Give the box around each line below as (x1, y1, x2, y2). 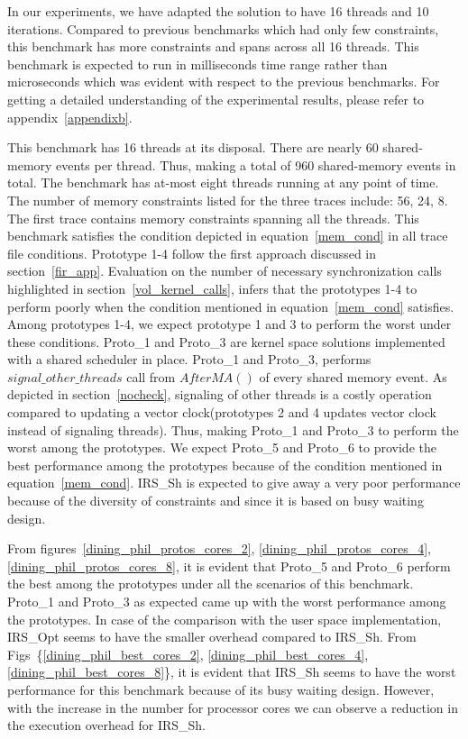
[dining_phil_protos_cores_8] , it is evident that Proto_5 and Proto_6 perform (7, 556, 451, 575)
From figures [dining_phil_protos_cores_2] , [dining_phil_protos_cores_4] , (7, 539, 431, 558)
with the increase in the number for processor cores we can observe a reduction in (7, 698, 458, 716)
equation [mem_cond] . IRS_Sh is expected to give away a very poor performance (7, 473, 461, 492)
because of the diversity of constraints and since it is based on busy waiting (7, 491, 424, 510)
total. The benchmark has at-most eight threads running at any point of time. (7, 173, 439, 192)
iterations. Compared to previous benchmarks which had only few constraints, (7, 19, 439, 38)
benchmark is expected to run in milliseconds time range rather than (7, 54, 388, 73)
